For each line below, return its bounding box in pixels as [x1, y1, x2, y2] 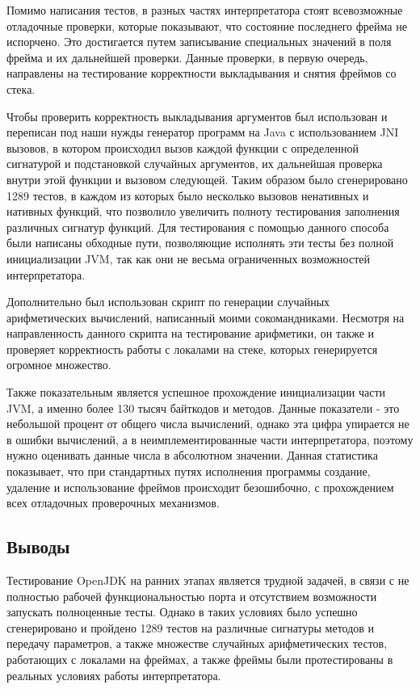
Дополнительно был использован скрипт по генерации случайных [6, 293, 330, 310]
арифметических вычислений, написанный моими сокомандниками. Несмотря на [6, 309, 405, 326]
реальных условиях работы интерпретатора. [6, 666, 221, 683]
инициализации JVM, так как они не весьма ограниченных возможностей [6, 250, 370, 267]
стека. [6, 80, 36, 97]
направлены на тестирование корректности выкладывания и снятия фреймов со [6, 65, 397, 82]
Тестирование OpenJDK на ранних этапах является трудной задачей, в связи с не [6, 572, 409, 589]
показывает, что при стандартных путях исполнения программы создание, [6, 463, 371, 480]
